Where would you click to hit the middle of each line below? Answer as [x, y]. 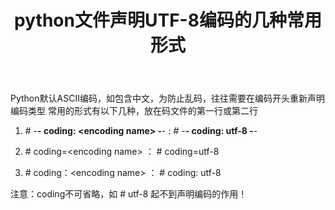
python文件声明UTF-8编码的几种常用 [168, 20]
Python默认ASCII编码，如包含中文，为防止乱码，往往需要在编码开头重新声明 [167, 98]
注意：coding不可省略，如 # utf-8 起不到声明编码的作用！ [129, 194]
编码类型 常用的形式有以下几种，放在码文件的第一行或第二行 [134, 111]
